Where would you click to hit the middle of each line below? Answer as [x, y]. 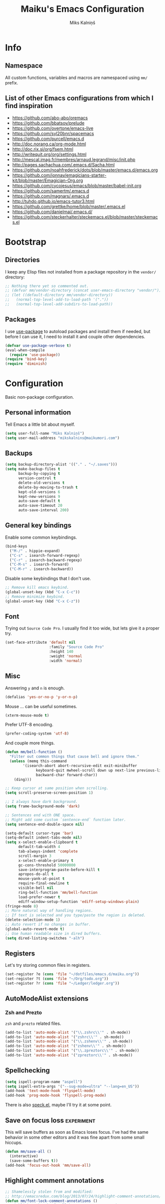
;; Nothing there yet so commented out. [47, 286]
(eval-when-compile [25, 350]
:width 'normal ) [66, 661]
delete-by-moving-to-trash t [48, 487]
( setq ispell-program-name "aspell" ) [44, 1082]
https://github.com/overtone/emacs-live [53, 128]
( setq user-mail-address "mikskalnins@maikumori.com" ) [62, 438]
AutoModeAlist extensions [47, 999]
